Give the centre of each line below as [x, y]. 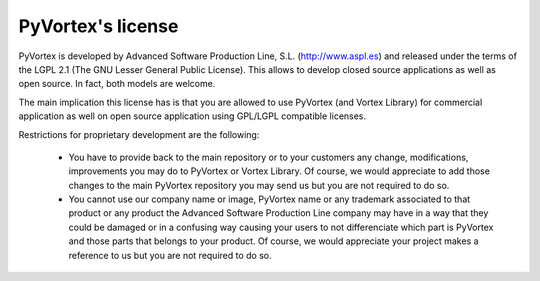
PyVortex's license [98, 26]
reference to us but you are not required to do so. [170, 255]
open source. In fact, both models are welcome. [117, 84]
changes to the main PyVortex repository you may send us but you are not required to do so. [259, 185]
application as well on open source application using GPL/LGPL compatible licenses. [192, 116]
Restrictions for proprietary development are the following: [139, 134]
